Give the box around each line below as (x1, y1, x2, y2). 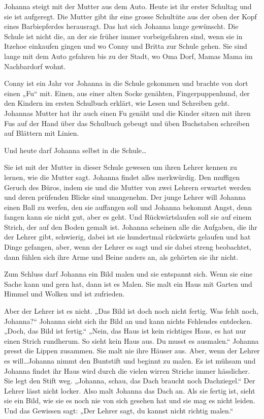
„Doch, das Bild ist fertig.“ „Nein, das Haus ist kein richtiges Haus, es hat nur (4, 325, 246, 336)
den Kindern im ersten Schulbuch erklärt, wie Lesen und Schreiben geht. (4, 98, 230, 108)
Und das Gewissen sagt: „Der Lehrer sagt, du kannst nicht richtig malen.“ (4, 405, 234, 415)
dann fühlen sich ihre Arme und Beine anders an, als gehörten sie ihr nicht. (4, 251, 239, 262)
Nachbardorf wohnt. (4, 61, 66, 71)
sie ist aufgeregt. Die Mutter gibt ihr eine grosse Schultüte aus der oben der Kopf (4, 11, 257, 21)
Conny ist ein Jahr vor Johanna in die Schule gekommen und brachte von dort (4, 78, 248, 88)
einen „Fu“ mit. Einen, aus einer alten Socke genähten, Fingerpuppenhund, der (4, 87, 250, 98)
